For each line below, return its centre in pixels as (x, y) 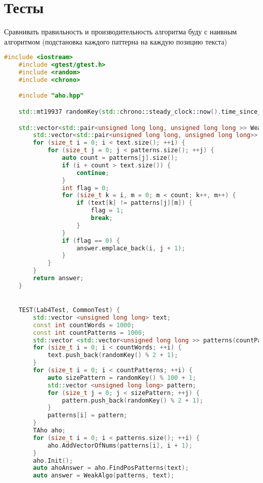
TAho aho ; (49, 431)
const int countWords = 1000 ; (84, 325)
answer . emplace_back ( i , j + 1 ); (131, 248)
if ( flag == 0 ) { (91, 240)
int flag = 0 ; (85, 188)
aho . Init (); (53, 460)
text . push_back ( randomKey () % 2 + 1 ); (113, 355)
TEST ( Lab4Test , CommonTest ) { (69, 310)
